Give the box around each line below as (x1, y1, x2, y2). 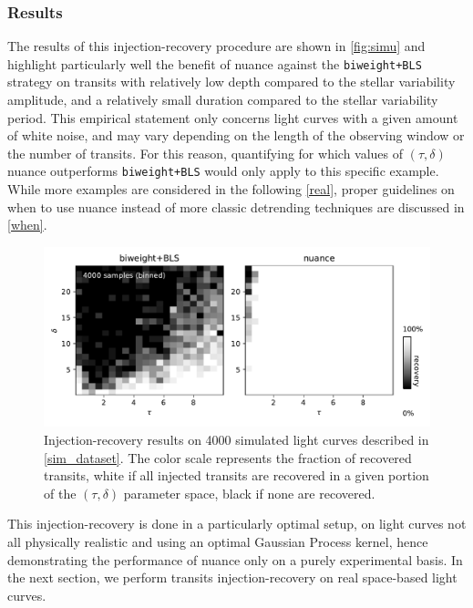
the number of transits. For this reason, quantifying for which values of (7, 143, 404, 162)
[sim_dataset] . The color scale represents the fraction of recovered (44, 448, 412, 467)
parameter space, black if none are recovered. (123, 483, 375, 502)
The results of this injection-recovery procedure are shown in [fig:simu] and (7, 36, 426, 56)
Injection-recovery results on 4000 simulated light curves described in (44, 429, 429, 448)
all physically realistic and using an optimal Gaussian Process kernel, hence (7, 531, 428, 551)
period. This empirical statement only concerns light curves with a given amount (7, 108, 458, 127)
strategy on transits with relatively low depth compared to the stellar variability (7, 72, 456, 91)
